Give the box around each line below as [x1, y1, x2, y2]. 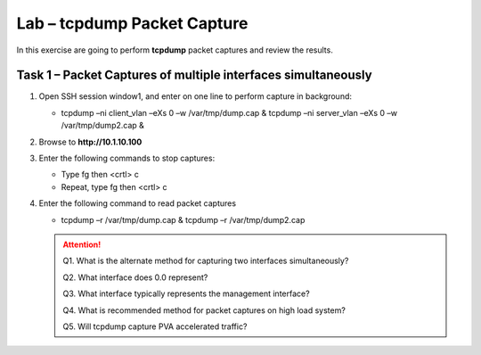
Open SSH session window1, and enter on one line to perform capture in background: [38, 91, 352, 102]
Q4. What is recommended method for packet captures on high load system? [62, 304, 346, 316]
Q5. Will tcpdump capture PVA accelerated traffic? [62, 321, 248, 332]
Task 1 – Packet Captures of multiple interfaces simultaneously [16, 68, 373, 83]
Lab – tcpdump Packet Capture [16, 13, 249, 33]
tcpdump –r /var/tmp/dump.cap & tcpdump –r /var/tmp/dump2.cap [61, 214, 306, 225]
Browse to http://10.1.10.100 [38, 136, 143, 147]
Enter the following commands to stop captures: [38, 153, 216, 164]
